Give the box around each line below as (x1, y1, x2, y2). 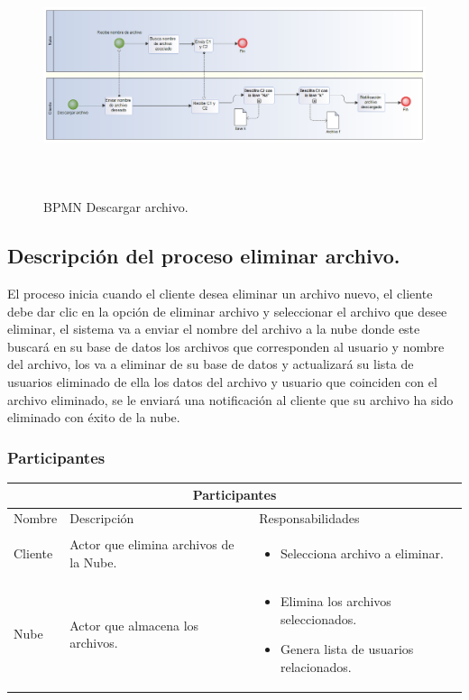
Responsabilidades (259, 509, 360, 528)
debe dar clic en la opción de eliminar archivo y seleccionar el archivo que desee (7, 301, 447, 320)
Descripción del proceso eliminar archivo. (7, 242, 400, 270)
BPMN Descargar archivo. (43, 198, 189, 216)
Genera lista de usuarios (280, 640, 414, 659)
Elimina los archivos (280, 591, 391, 610)
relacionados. (280, 657, 352, 676)
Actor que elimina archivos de (69, 535, 234, 554)
